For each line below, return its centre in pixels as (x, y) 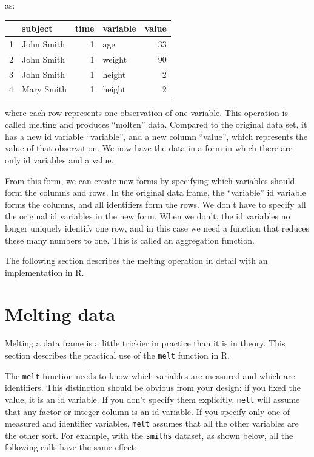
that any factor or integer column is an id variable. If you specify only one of (148, 411)
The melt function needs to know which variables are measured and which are (150, 375)
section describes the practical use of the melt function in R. (118, 355)
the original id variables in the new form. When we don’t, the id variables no (148, 216)
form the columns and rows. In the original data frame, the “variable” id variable (155, 192)
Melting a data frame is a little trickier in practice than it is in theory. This (145, 343)
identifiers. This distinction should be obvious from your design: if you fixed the (153, 387)
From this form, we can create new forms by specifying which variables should (150, 180)
